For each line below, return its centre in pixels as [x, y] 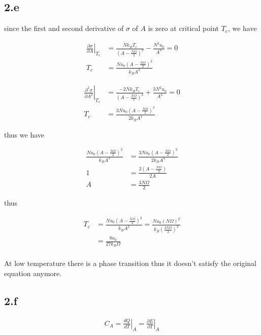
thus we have [24, 134]
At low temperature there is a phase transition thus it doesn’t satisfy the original [130, 263]
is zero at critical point [184, 28]
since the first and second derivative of [64, 28]
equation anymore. [33, 273]
